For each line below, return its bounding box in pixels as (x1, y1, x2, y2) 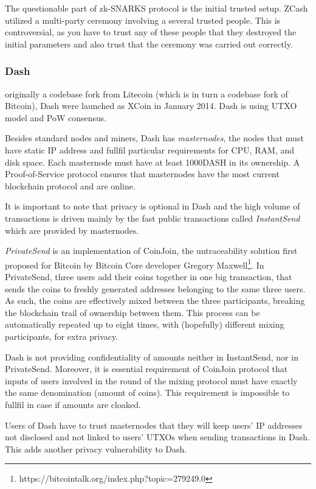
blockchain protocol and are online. (5, 179, 136, 192)
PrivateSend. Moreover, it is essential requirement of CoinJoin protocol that (5, 362, 288, 375)
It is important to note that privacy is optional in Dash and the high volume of (5, 200, 300, 213)
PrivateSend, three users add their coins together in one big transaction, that (5, 270, 292, 283)
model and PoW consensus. (5, 111, 107, 124)
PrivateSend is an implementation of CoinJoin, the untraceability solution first (5, 244, 298, 257)
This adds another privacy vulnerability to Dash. (5, 442, 187, 455)
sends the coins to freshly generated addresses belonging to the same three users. (5, 282, 306, 295)
